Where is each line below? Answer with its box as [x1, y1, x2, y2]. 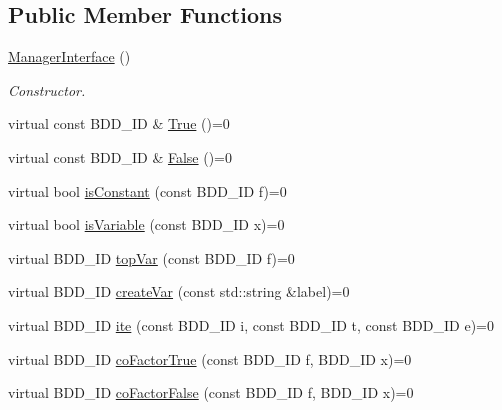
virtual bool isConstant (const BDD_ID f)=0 [8, 180, 287, 201]
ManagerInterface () [8, 46, 131, 67]
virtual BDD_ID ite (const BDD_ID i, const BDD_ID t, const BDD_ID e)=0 [8, 314, 494, 335]
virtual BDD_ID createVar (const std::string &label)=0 [8, 281, 350, 302]
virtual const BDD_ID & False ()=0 [8, 146, 233, 167]
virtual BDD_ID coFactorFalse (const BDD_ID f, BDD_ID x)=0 [8, 382, 414, 403]
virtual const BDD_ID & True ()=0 [8, 113, 230, 134]
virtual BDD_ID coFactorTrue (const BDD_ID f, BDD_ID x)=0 [8, 348, 412, 369]
